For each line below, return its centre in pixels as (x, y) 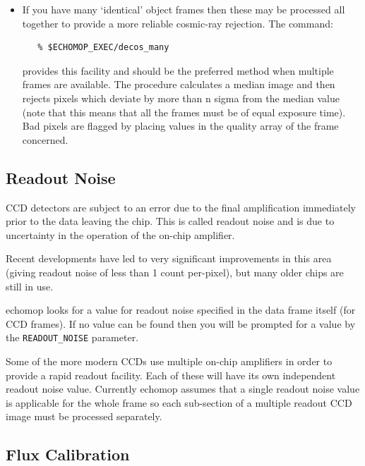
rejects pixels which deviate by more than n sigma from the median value (181, 98)
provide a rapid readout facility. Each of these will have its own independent (171, 375)
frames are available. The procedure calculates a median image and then (179, 84)
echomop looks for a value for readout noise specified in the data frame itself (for (181, 310)
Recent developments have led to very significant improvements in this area (169, 258)
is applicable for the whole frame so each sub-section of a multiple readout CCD (179, 402)
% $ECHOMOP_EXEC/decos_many (103, 48)
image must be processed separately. (84, 416)
